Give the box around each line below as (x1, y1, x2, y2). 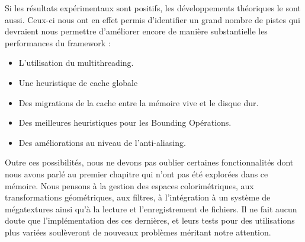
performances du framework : (5, 36, 111, 49)
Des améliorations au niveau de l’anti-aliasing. (18, 136, 186, 148)
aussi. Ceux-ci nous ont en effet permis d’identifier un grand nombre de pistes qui (5, 13, 300, 26)
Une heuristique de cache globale (18, 76, 138, 88)
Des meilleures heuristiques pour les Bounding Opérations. (18, 116, 232, 129)
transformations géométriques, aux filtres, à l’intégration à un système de (5, 191, 271, 203)
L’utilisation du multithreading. (18, 56, 134, 69)
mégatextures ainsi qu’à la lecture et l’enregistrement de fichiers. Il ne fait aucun (5, 202, 297, 215)
